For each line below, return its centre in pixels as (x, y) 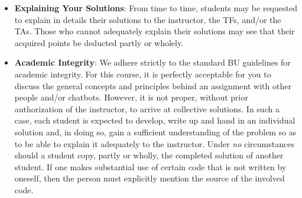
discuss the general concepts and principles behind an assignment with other (153, 85)
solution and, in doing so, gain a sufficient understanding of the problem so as (155, 132)
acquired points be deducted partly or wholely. (99, 42)
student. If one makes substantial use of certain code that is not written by (150, 166)
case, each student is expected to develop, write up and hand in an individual (155, 120)
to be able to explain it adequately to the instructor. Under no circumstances (154, 143)
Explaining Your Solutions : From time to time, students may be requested (156, 8)
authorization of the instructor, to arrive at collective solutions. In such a (147, 108)
